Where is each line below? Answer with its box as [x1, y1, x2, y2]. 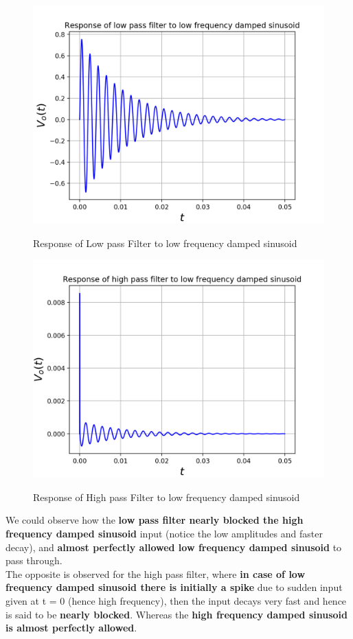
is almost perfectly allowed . [5, 620, 137, 635]
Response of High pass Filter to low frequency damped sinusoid [33, 489, 300, 504]
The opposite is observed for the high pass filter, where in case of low [5, 566, 306, 581]
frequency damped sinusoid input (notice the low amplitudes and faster [5, 526, 323, 540]
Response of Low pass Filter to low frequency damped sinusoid [33, 235, 297, 250]
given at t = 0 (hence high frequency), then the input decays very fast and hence [5, 593, 347, 607]
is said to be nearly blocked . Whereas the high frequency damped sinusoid [5, 607, 348, 621]
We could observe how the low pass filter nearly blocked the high [5, 513, 304, 527]
